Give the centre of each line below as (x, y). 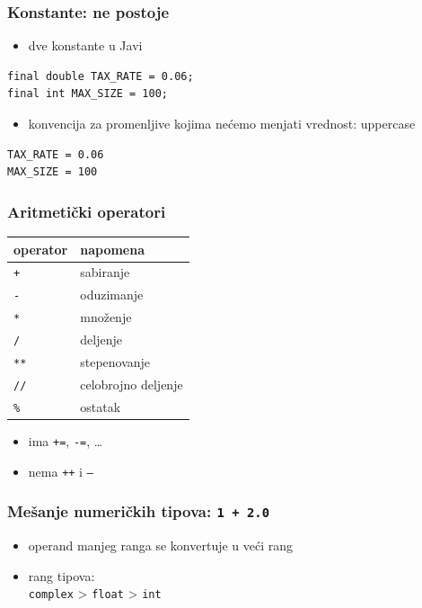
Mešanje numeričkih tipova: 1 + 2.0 (139, 511)
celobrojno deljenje (132, 384)
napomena (113, 249)
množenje (106, 317)
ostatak (101, 406)
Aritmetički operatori (87, 211)
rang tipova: (62, 575)
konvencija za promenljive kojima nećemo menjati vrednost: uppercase (222, 123)
